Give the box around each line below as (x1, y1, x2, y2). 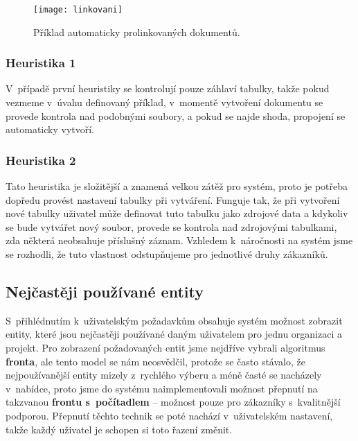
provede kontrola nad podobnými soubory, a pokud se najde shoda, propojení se (6, 108, 346, 123)
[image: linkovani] (33, 5, 123, 15)
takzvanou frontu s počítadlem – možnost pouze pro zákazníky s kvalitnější (6, 395, 341, 409)
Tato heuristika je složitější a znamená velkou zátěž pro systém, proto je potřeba (6, 179, 348, 193)
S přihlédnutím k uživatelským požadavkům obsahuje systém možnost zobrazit (6, 313, 343, 327)
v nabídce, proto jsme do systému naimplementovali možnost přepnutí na (6, 381, 318, 395)
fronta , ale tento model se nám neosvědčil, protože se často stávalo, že (6, 354, 305, 368)
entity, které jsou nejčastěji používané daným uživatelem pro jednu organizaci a (6, 327, 342, 341)
